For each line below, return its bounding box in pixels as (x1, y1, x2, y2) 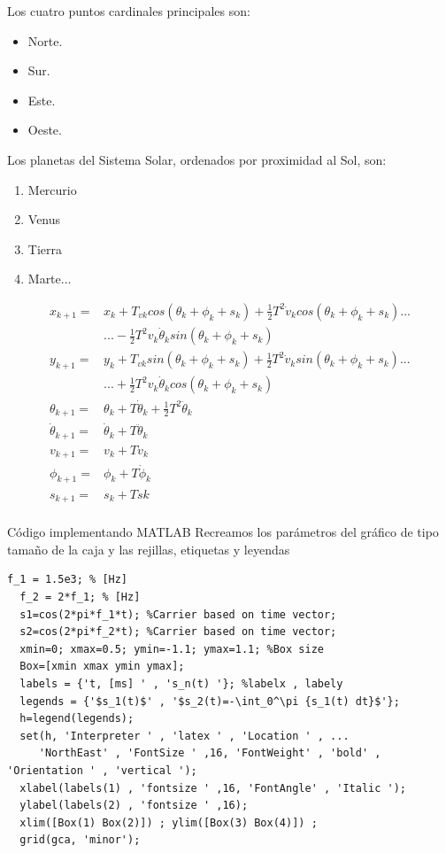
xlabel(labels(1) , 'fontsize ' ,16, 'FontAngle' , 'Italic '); (19, 781, 407, 795)
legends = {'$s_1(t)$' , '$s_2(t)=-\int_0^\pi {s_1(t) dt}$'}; (19, 694, 400, 708)
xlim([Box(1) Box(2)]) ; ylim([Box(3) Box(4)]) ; (19, 816, 318, 829)
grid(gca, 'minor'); (19, 834, 141, 847)
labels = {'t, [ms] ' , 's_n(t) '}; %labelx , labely (19, 677, 343, 690)
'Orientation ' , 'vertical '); (7, 764, 197, 777)
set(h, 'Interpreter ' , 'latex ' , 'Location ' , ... (19, 729, 350, 742)
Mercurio (27, 180, 77, 198)
